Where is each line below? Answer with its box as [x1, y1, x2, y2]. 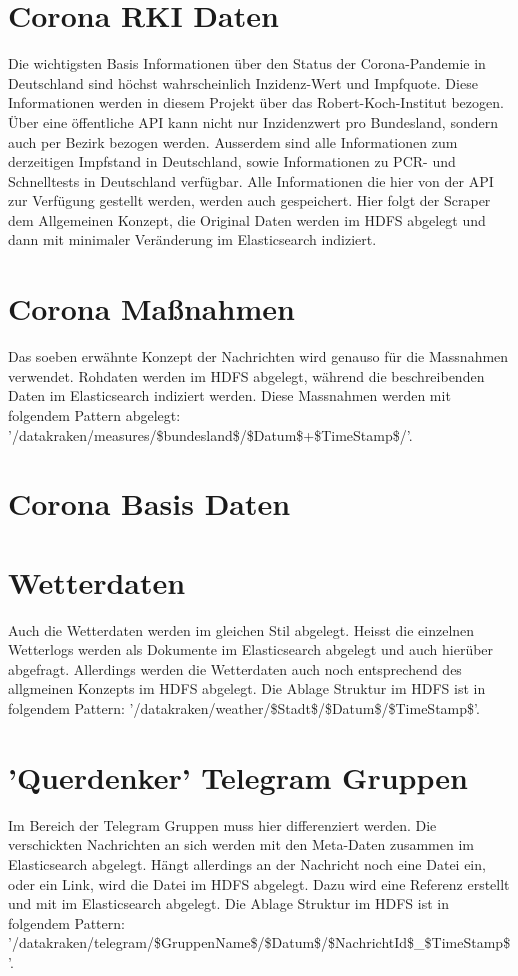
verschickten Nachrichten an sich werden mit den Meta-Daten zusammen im [8, 834, 474, 855]
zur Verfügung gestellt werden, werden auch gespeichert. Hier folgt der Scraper [8, 190, 491, 211]
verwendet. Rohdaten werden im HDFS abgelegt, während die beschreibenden [8, 365, 485, 386]
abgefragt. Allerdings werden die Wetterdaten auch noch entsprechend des [8, 658, 462, 679]
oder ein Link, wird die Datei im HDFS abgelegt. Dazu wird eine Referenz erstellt [8, 873, 510, 894]
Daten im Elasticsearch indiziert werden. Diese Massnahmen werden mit [8, 385, 451, 406]
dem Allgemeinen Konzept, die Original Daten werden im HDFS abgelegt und [8, 209, 486, 230]
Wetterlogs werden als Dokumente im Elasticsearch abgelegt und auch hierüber [8, 639, 494, 660]
